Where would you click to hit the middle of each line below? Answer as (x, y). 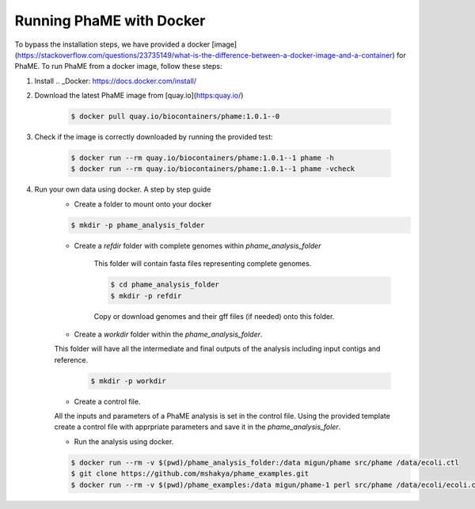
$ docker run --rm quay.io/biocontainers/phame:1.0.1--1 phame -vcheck (213, 169)
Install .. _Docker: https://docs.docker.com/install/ (116, 81)
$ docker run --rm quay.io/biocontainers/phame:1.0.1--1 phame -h (202, 158)
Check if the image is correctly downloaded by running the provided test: (154, 137)
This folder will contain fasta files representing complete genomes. (203, 264)
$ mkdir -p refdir (146, 296)
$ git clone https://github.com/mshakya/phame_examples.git (190, 474)
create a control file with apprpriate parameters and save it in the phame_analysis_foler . (198, 427)
